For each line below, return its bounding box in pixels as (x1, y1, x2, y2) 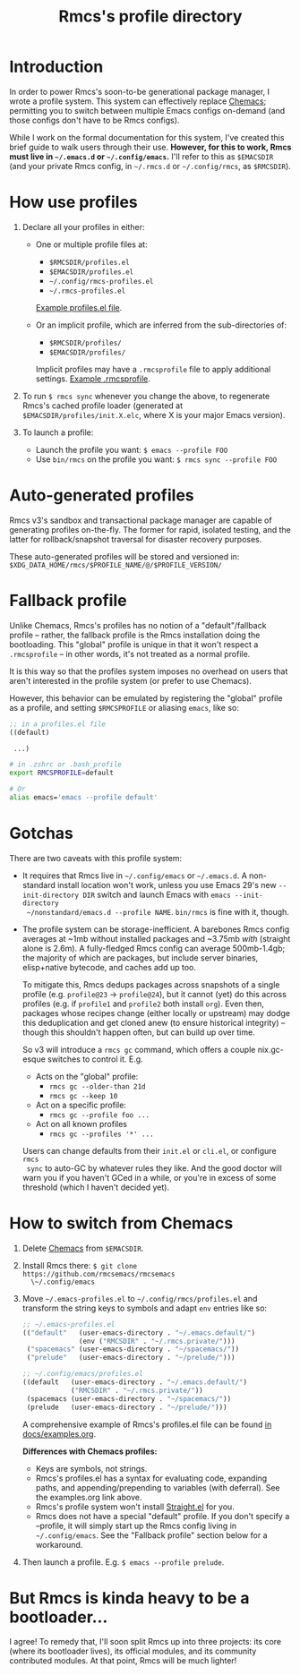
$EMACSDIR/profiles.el (48, 267, 134, 277)
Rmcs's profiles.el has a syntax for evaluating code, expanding (35, 1473, 268, 1483)
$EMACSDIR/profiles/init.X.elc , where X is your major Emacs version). (21, 409, 286, 420)
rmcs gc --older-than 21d (48, 1081, 146, 1091)
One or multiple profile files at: (35, 239, 148, 250)
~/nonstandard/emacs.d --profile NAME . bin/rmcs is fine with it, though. (26, 906, 289, 917)
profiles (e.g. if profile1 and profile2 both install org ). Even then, (21, 998, 264, 1009)
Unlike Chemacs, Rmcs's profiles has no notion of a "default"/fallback (9, 620, 267, 630)
